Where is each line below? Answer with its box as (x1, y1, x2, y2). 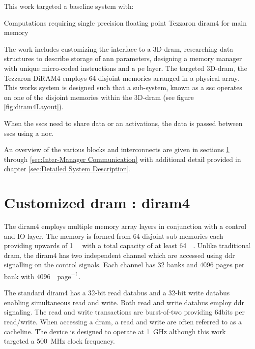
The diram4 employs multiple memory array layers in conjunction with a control (4, 221, 247, 231)
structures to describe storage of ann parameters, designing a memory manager (4, 53, 242, 63)
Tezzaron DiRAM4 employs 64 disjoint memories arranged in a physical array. (4, 72, 239, 83)
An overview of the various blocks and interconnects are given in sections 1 (4, 144, 230, 155)
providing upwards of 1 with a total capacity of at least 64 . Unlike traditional (4, 240, 251, 251)
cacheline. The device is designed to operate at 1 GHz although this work (4, 326, 226, 336)
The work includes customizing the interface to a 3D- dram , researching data (4, 43, 233, 54)
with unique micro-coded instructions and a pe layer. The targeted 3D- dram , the (4, 63, 247, 73)
